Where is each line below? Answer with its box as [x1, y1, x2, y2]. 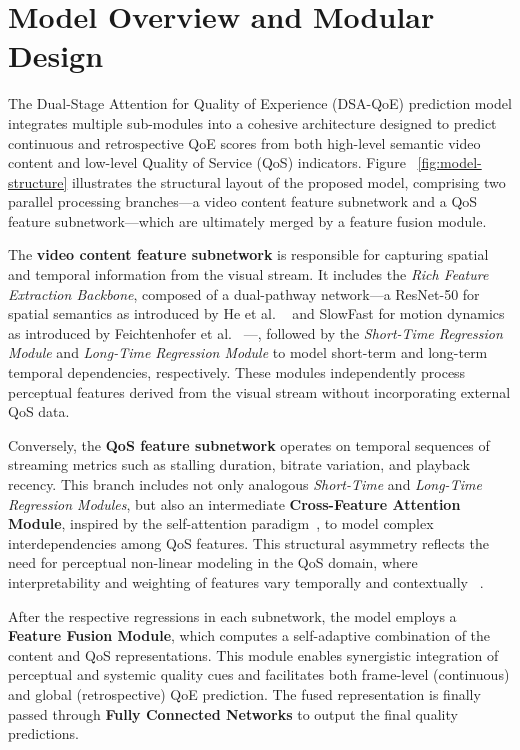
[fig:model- [417, 152, 482, 173]
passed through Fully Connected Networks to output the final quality [8, 703, 458, 724]
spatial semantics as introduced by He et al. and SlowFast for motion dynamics [8, 303, 505, 324]
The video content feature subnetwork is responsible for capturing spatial [8, 244, 489, 265]
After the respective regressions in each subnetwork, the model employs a [8, 605, 457, 626]
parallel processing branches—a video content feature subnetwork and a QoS [8, 191, 478, 212]
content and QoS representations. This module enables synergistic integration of [8, 644, 499, 665]
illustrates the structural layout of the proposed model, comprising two [71, 171, 506, 192]
